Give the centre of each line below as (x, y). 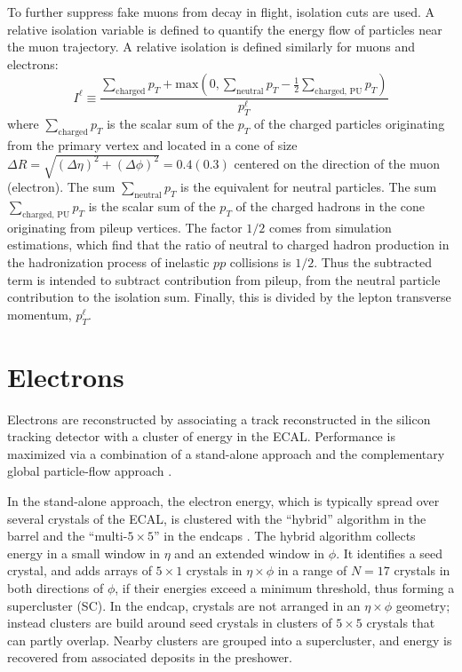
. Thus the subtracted (373, 261)
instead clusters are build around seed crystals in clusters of (170, 623)
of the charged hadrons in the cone (331, 206)
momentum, (40, 314)
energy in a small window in (84, 553)
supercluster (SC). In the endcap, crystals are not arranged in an (184, 605)
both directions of (56, 587)
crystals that (401, 623)
